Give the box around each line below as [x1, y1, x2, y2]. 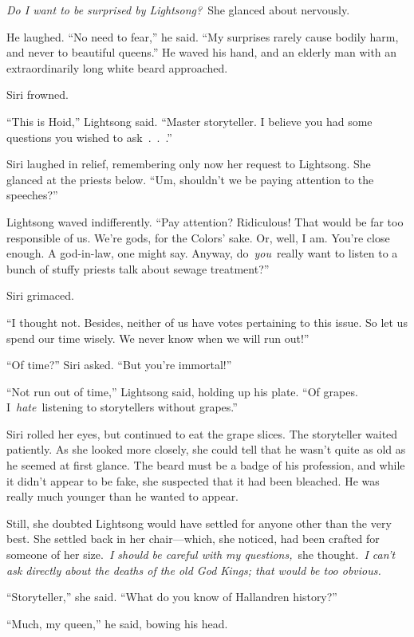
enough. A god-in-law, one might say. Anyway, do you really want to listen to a [6, 245, 398, 261]
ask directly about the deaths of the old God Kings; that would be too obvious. [6, 561, 381, 578]
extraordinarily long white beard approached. [6, 59, 228, 76]
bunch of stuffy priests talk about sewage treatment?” [6, 260, 270, 277]
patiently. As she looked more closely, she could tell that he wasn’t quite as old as [6, 441, 406, 458]
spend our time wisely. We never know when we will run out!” [6, 329, 310, 346]
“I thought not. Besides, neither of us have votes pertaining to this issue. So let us [6, 313, 408, 330]
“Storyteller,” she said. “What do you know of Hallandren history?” [6, 588, 337, 605]
